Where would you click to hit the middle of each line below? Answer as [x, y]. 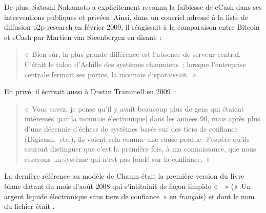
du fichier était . [29, 206]
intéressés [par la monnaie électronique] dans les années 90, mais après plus [142, 119]
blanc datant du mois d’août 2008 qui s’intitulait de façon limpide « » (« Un [128, 186]
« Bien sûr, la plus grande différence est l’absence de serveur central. [132, 54]
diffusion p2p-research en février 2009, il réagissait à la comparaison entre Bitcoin [132, 27]
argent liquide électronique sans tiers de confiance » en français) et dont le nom [129, 196]
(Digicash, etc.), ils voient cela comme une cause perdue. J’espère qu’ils [137, 139]
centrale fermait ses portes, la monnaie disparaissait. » [110, 74]
